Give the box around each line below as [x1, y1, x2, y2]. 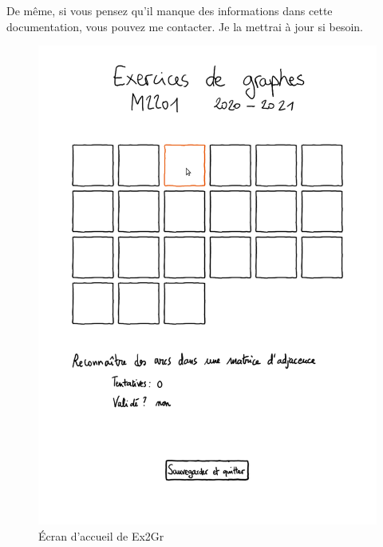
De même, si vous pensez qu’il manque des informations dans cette [6, 2, 333, 18]
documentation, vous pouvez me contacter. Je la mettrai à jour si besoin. [6, 18, 363, 34]
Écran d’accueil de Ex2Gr [38, 527, 164, 544]
